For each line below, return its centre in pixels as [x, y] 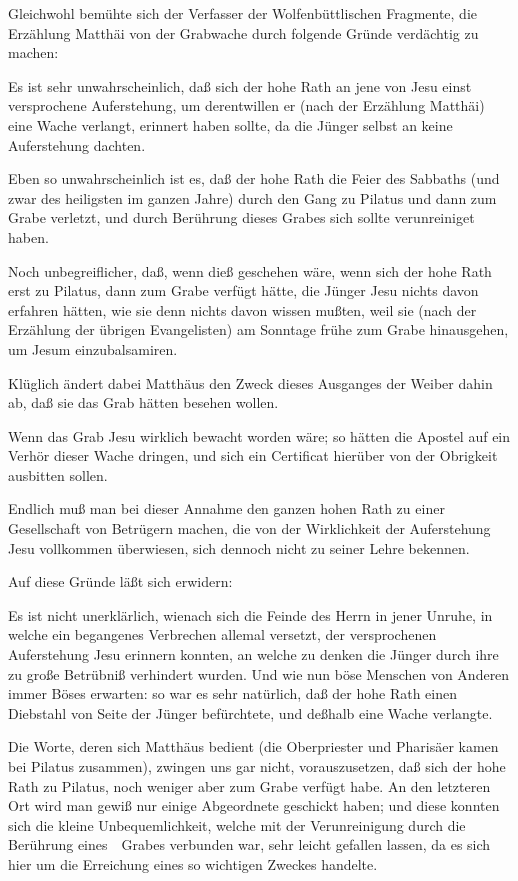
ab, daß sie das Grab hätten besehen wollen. [143, 402]
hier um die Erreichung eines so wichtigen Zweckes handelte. [193, 863]
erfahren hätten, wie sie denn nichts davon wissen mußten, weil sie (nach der [242, 309]
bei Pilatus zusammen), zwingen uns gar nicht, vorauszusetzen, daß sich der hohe [257, 766]
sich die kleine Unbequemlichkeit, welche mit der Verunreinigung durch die [237, 824]
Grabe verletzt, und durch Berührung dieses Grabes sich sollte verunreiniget [241, 217]
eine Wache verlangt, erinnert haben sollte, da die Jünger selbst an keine [230, 124]
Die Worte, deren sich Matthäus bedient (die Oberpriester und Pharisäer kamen [253, 746]
